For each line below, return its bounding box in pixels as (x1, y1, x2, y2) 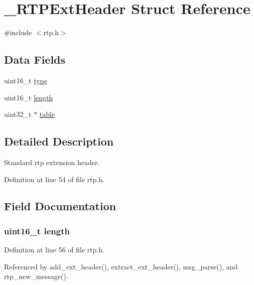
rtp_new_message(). (4, 271, 68, 281)
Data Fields (4, 52, 66, 67)
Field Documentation (4, 198, 116, 214)
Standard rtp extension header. (4, 157, 100, 167)
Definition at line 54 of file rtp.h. (4, 174, 105, 184)
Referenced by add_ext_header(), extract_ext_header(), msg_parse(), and (4, 261, 238, 271)
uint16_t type (4, 75, 47, 85)
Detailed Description (4, 133, 114, 149)
